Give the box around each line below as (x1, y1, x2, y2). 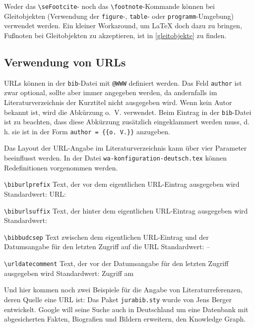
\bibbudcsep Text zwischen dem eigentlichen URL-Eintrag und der (4, 231, 209, 242)
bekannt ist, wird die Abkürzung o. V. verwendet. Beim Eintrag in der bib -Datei (4, 107, 252, 117)
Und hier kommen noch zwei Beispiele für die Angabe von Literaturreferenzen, (4, 284, 243, 295)
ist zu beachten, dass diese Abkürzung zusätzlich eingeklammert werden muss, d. (4, 116, 250, 127)
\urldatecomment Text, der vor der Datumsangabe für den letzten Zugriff (4, 258, 229, 269)
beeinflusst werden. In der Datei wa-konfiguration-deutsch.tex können (4, 153, 227, 163)
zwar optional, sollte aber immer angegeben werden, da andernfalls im (4, 87, 217, 98)
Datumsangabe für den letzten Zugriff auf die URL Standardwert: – (4, 241, 210, 252)
